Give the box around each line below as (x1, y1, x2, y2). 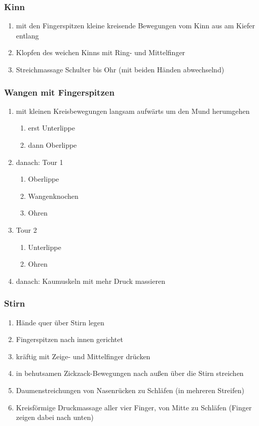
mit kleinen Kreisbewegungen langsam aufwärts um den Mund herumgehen (16, 105, 250, 116)
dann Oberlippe (28, 140, 77, 150)
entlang (16, 30, 39, 40)
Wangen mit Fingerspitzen (4, 86, 115, 98)
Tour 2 (16, 224, 37, 235)
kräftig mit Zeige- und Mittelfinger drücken (16, 351, 151, 361)
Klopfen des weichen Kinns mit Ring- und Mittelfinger (16, 47, 186, 58)
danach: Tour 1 (16, 156, 63, 167)
